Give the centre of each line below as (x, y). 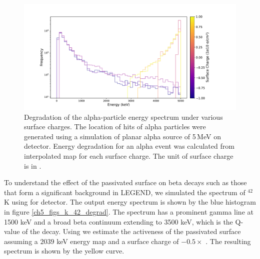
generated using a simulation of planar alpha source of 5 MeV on (122, 136)
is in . (33, 165)
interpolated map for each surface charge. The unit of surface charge (129, 155)
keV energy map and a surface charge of (118, 241)
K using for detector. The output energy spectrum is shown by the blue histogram (130, 202)
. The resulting (228, 241)
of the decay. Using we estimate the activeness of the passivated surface (131, 231)
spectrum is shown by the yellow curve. (64, 251)
